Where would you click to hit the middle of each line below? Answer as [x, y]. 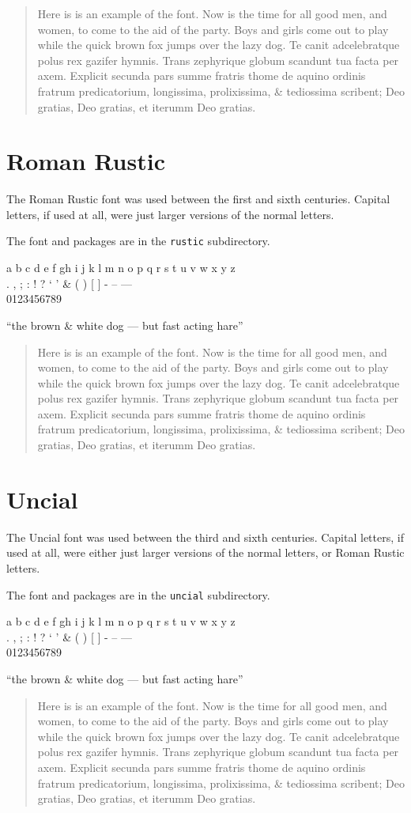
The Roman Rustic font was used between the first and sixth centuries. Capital [198, 199]
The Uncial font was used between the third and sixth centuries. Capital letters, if [205, 537]
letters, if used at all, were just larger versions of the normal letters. [170, 214]
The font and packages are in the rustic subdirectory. [138, 241]
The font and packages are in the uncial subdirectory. [138, 594]
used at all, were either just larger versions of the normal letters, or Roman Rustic [205, 552]
